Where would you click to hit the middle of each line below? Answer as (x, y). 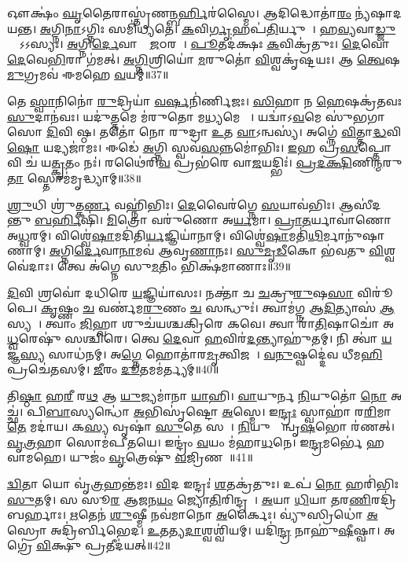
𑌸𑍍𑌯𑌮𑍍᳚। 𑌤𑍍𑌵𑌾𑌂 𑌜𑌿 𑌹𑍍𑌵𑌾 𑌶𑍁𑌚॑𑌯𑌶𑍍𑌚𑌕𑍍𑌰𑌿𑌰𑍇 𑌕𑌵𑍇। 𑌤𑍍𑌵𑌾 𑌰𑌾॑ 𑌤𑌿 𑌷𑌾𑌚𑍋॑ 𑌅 (201, 323)
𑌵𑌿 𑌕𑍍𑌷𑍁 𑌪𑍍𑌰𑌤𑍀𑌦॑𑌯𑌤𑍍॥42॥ (103, 545)
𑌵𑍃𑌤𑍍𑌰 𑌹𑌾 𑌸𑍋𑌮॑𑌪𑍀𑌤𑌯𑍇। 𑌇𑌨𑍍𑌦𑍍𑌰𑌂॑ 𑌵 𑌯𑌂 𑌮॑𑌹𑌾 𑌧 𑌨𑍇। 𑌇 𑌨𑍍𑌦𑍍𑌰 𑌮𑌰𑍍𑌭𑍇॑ (185, 441)
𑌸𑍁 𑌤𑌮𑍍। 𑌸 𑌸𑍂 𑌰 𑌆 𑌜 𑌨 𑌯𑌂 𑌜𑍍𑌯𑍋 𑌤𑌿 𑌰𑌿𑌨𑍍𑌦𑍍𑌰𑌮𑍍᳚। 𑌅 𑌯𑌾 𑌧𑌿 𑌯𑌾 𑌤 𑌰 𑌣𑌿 (189, 499)
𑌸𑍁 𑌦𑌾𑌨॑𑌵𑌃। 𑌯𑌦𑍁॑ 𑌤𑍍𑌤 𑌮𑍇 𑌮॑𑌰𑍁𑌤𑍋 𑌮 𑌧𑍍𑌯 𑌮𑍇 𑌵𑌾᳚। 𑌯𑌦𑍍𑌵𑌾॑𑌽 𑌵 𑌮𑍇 (165, 116)
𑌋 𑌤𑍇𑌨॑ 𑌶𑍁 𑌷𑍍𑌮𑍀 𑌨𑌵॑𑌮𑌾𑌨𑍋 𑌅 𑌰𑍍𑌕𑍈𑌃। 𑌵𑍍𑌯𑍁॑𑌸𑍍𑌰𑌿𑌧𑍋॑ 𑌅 (224, 514)
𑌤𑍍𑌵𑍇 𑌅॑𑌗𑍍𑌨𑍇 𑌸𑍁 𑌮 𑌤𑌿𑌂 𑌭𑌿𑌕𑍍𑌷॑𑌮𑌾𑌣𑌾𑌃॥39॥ (174, 265)
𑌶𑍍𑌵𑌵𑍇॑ (390, 250)
